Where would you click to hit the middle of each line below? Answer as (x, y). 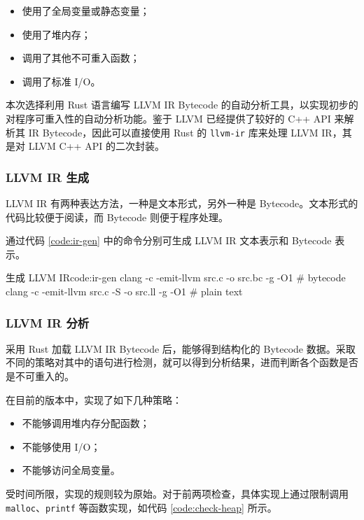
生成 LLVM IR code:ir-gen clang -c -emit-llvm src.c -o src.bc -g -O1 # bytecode (176, 277)
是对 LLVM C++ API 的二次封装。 (85, 146)
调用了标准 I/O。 (61, 81)
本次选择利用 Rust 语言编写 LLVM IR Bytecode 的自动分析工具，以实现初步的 (182, 105)
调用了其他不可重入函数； (81, 58)
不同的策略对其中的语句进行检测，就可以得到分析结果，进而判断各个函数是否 (182, 362)
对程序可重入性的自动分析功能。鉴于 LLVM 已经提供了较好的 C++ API (168, 118)
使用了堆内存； (56, 34)
